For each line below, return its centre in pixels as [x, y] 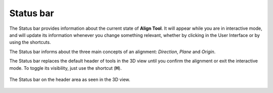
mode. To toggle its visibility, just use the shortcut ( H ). [65, 68]
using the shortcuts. [30, 42]
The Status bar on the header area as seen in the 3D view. [70, 79]
